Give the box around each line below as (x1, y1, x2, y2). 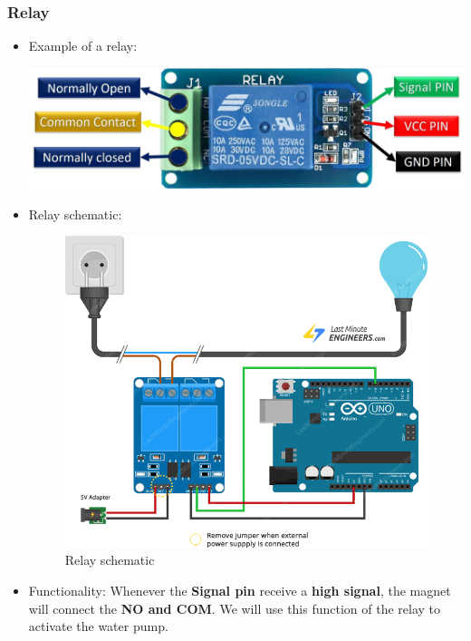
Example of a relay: (28, 36, 138, 55)
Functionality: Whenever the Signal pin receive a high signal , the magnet (28, 580, 451, 599)
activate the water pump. (28, 617, 168, 636)
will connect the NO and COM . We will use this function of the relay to (28, 598, 441, 617)
